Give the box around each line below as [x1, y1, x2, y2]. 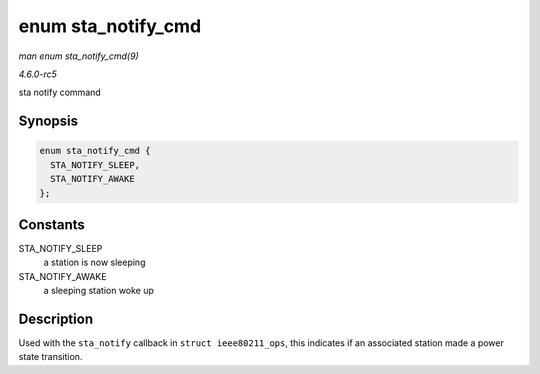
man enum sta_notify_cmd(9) [18, 50, 139, 62]
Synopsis [18, 113, 79, 130]
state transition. [18, 351, 83, 363]
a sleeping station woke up [43, 285, 155, 297]
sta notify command [18, 86, 102, 99]
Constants [18, 216, 85, 233]
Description [18, 310, 94, 327]
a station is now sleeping [43, 256, 146, 269]
